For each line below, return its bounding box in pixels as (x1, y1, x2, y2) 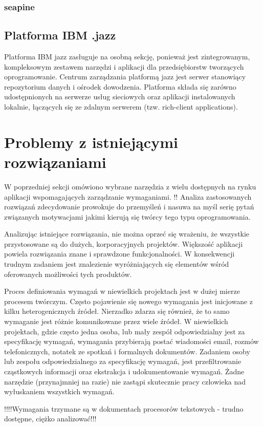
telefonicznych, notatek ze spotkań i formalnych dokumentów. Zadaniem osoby (4, 346, 250, 356)
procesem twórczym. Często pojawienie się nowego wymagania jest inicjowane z (4, 295, 253, 306)
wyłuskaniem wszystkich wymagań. (4, 386, 115, 397)
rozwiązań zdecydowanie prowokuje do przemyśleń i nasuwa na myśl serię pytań (4, 201, 254, 212)
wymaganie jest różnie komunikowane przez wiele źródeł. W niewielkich (4, 316, 228, 327)
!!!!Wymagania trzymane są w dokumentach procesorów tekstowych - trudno (4, 403, 244, 414)
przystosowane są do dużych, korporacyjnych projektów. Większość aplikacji (4, 238, 243, 249)
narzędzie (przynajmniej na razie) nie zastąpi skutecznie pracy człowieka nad (4, 376, 246, 387)
